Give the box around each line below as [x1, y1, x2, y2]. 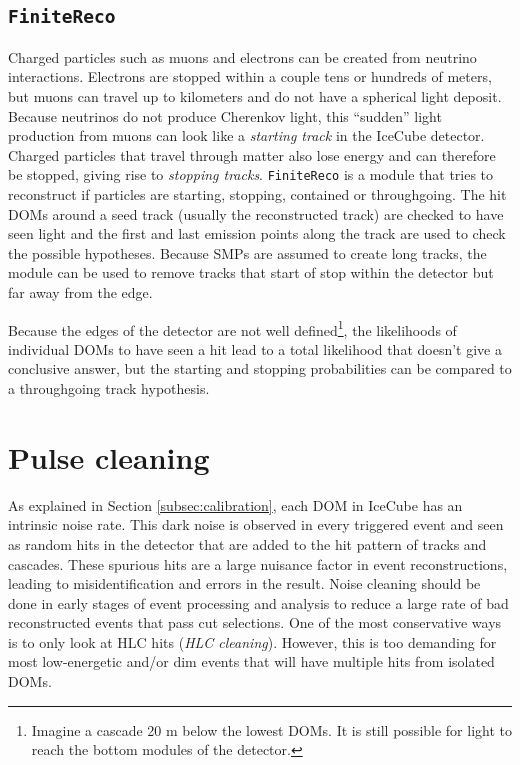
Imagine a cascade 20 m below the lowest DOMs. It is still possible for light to [31, 719, 512, 740]
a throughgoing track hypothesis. [8, 378, 210, 398]
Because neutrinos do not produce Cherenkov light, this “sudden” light [8, 105, 442, 126]
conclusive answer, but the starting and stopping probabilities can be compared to [8, 358, 512, 379]
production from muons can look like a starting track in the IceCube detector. [8, 125, 485, 146]
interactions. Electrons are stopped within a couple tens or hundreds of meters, [8, 66, 492, 87]
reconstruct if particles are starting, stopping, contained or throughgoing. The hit [8, 184, 507, 204]
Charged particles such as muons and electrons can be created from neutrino [8, 46, 477, 67]
